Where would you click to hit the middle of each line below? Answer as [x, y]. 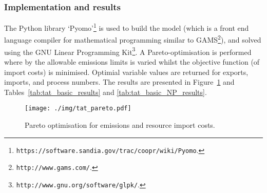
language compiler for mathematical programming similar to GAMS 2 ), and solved [133, 39]
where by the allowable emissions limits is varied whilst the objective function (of [132, 61]
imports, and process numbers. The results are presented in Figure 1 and [119, 82]
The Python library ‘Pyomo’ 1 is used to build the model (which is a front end [127, 27]
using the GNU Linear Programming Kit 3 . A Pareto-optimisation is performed [128, 51]
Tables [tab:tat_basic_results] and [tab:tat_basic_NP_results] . [106, 92]
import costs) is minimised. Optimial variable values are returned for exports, [126, 72]
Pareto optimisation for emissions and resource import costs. [120, 125]
